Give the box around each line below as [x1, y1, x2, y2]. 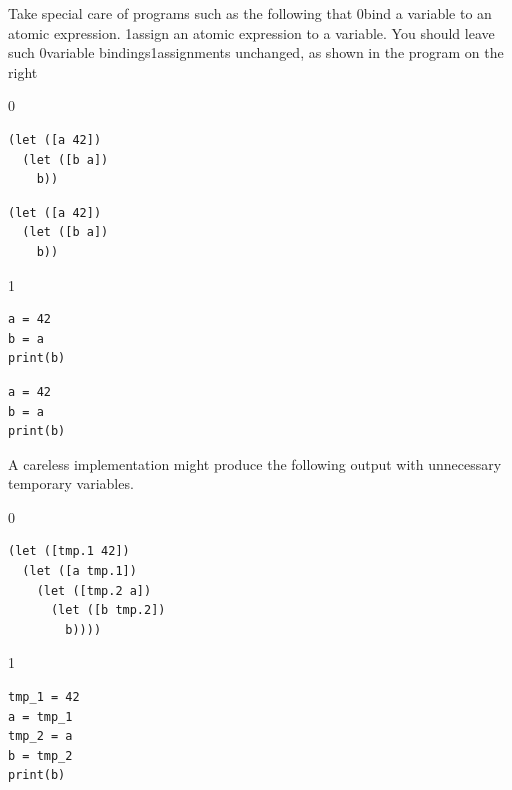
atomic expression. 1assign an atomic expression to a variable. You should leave [8, 22, 495, 43]
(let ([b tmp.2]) [50, 603, 166, 618]
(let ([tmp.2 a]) [36, 583, 152, 598]
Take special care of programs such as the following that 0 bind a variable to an [8, 3, 492, 23]
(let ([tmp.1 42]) [8, 544, 130, 559]
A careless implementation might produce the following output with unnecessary [8, 453, 502, 474]
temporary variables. [8, 473, 134, 494]
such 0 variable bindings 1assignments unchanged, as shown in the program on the [8, 42, 504, 63]
